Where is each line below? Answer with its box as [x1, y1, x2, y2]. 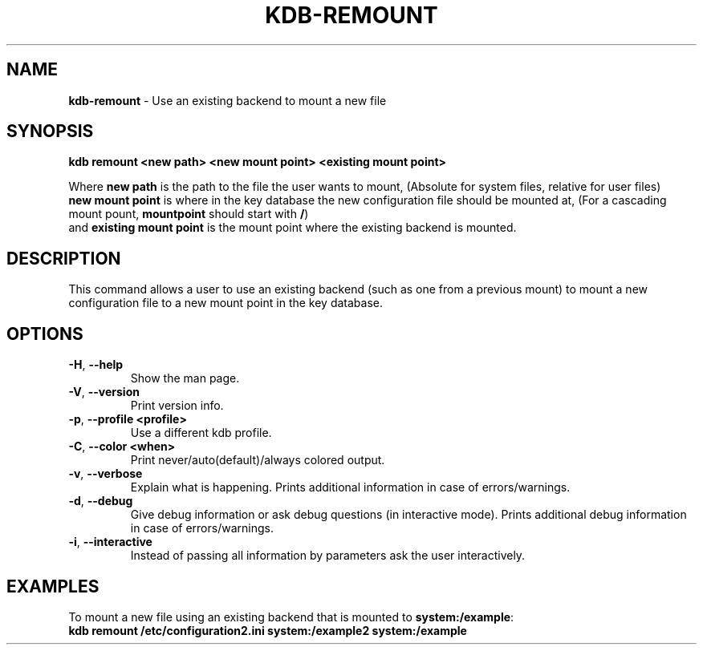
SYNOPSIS [6, 121, 94, 142]
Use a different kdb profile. [130, 426, 272, 440]
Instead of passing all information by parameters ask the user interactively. [130, 548, 526, 563]
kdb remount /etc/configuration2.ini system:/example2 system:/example [68, 623, 467, 637]
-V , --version [68, 385, 140, 399]
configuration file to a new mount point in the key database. [68, 296, 384, 310]
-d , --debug [68, 494, 133, 508]
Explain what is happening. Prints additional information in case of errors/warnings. [130, 480, 571, 495]
